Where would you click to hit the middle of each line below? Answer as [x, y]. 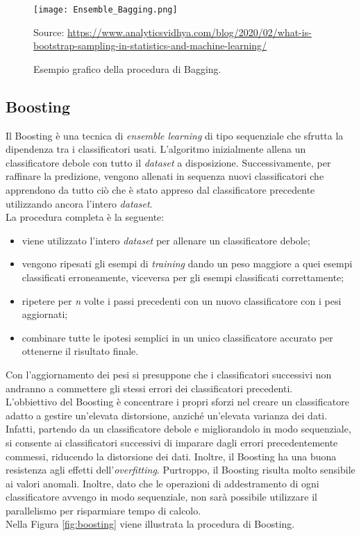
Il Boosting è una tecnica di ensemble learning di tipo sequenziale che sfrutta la [175, 135]
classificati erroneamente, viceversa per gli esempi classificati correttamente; [183, 277]
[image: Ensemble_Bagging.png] [106, 10]
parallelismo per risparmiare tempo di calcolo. [103, 510]
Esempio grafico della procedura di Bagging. [127, 68]
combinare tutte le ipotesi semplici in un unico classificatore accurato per [177, 337]
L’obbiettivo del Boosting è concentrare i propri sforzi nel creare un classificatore [177, 402]
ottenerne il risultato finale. [80, 351]
